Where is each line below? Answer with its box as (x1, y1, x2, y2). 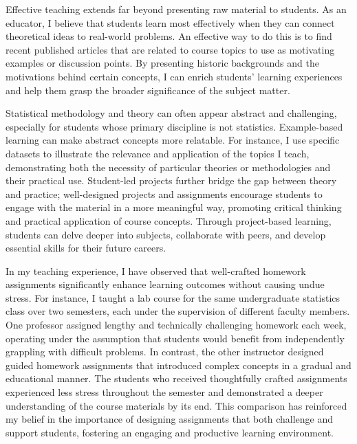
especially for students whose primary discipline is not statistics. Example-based (6, 119, 343, 133)
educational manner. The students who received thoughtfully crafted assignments (6, 371, 347, 386)
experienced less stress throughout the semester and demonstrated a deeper (6, 385, 323, 399)
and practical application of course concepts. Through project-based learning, (6, 213, 332, 227)
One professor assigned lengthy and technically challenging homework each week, (6, 318, 347, 332)
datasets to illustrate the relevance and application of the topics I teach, (6, 146, 310, 160)
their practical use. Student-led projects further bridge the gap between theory (6, 173, 337, 188)
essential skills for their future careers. (6, 241, 166, 255)
